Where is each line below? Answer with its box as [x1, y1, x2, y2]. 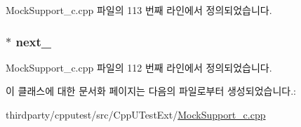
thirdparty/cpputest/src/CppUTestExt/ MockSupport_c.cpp [6, 107, 266, 121]
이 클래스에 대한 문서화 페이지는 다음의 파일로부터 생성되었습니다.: [6, 83, 296, 98]
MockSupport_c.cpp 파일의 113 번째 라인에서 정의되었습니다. [6, 3, 272, 17]
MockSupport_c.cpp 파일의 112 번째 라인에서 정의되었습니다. [6, 60, 272, 74]
